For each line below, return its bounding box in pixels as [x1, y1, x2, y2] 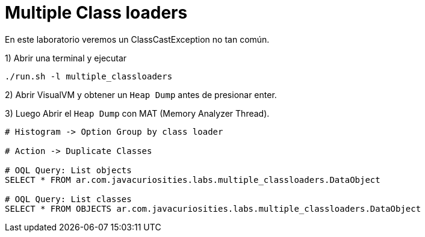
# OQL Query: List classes [5, 194, 132, 204]
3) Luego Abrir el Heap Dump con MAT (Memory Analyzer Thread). [5, 108, 270, 118]
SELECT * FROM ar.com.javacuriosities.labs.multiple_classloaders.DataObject [5, 174, 380, 185]
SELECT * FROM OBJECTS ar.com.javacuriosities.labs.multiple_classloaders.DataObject [5, 203, 421, 214]
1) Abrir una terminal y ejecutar [5, 52, 127, 63]
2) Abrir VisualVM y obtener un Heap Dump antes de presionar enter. [5, 89, 277, 100]
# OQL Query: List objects [5, 165, 132, 175]
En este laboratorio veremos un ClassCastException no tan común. [5, 34, 270, 45]
